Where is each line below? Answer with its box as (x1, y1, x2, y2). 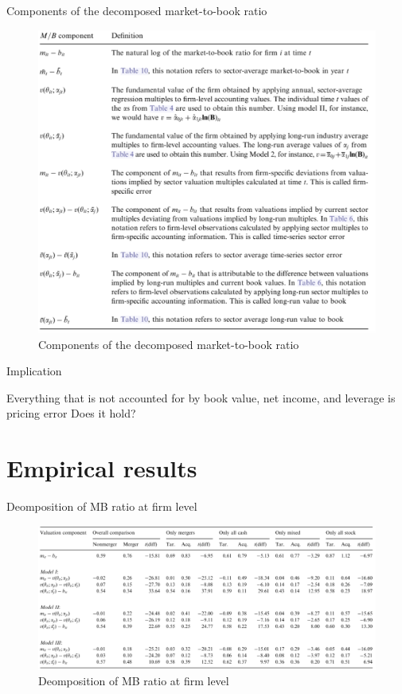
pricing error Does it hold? (6, 405, 136, 421)
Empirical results (6, 452, 197, 484)
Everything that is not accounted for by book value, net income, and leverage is (6, 389, 396, 406)
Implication (6, 363, 62, 379)
